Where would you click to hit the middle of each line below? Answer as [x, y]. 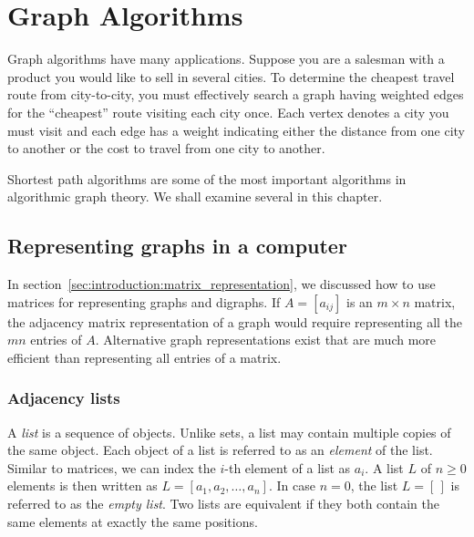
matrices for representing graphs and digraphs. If [144, 301]
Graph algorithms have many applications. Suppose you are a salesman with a [226, 59]
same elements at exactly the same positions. [133, 521]
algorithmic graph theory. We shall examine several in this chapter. [195, 196]
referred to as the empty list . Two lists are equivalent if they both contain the [223, 504]
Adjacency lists [64, 398]
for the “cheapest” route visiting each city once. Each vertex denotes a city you [228, 112]
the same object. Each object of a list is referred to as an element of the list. [220, 450]
